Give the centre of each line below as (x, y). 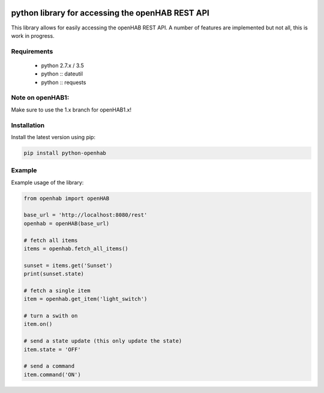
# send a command (49, 366)
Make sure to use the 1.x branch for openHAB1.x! (71, 109)
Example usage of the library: (47, 182)
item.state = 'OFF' (52, 349)
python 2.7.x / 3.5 (62, 65)
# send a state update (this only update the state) (103, 341)
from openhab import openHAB (67, 198)
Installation (28, 125)
